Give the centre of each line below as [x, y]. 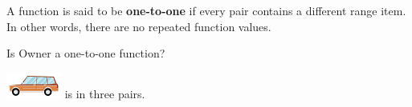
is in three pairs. [105, 93]
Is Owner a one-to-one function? [86, 53]
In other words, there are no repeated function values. [139, 26]
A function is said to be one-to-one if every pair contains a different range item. [206, 10]
